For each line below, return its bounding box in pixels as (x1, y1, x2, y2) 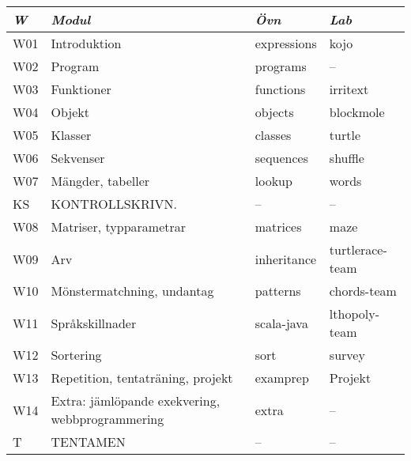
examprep (255, 368, 309, 387)
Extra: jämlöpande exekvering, (51, 391, 221, 410)
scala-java (255, 313, 308, 332)
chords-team (329, 282, 397, 300)
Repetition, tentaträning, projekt (51, 368, 233, 387)
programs (255, 57, 307, 75)
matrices (255, 217, 302, 236)
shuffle (329, 149, 364, 167)
